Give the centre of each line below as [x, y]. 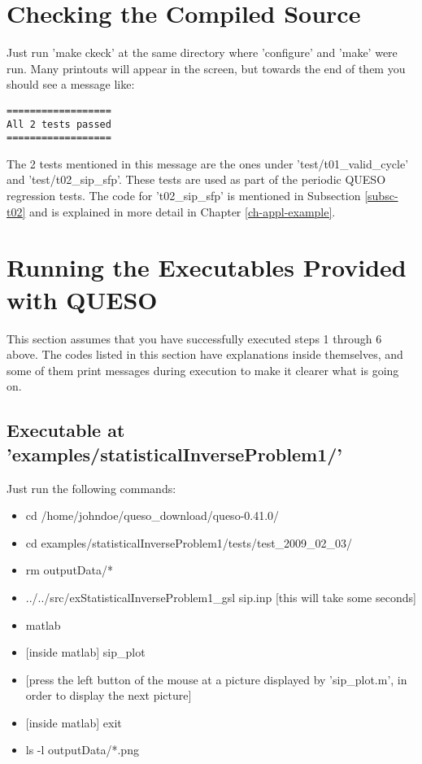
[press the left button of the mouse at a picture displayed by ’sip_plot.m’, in [216, 679]
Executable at [66, 430]
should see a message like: [71, 84]
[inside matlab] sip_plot [85, 652]
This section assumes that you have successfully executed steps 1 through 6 [194, 338]
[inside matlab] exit [74, 722]
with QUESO [82, 299]
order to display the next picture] [109, 695]
